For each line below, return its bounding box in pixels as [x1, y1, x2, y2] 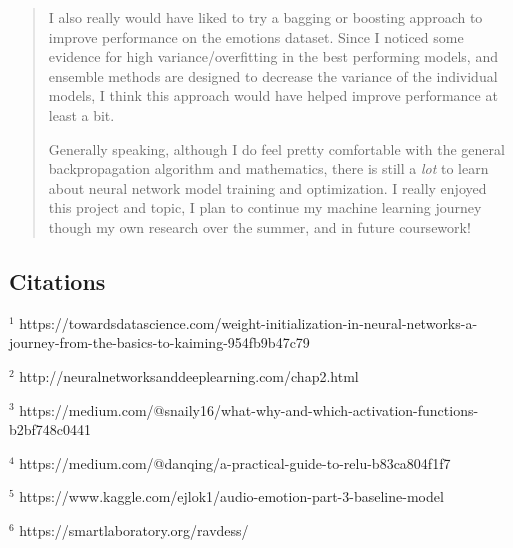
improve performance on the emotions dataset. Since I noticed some [48, 26, 464, 47]
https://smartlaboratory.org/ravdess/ [19, 519, 249, 540]
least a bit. [48, 104, 115, 125]
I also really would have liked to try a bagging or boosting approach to [48, 7, 483, 27]
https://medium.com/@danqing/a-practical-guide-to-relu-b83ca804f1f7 [19, 452, 451, 473]
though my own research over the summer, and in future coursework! [48, 216, 471, 237]
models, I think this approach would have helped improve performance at [48, 85, 498, 106]
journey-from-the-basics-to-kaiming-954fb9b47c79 [9, 332, 310, 353]
